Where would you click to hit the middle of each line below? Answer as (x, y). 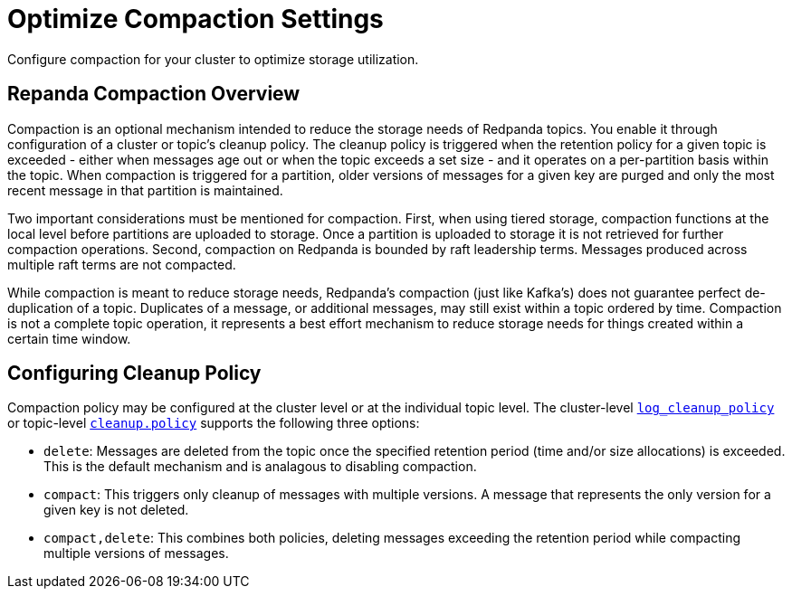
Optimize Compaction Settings (196, 19)
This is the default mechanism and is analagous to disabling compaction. (260, 467)
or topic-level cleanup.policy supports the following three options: (214, 423)
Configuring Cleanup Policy (134, 374)
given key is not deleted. (116, 510)
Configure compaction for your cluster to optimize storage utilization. (213, 59)
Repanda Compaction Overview (154, 94)
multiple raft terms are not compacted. (122, 264)
